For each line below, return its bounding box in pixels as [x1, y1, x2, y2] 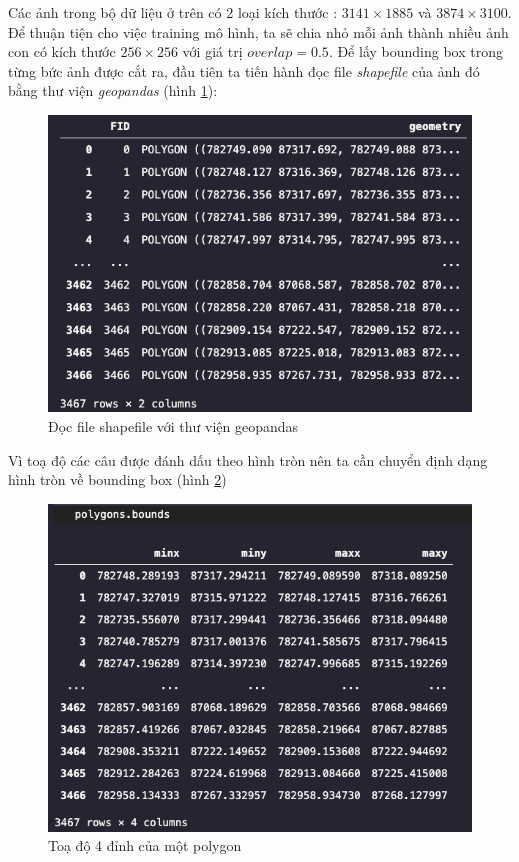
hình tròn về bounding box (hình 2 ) [8, 469, 227, 490]
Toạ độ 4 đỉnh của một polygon [48, 835, 242, 856]
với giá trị [182, 41, 243, 62]
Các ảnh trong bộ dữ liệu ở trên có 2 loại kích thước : [8, 2, 338, 22]
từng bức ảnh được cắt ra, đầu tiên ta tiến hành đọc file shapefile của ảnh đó [8, 60, 480, 81]
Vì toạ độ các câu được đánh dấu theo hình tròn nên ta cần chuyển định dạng [8, 449, 488, 470]
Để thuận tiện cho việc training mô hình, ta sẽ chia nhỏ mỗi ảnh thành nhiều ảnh [8, 21, 509, 42]
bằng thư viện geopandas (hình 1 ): [8, 80, 218, 101]
